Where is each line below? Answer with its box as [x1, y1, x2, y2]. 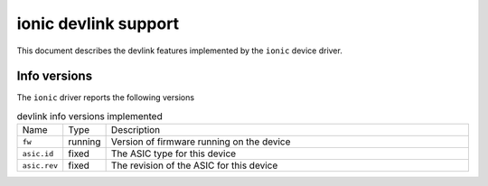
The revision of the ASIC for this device [110, 159, 278, 172]
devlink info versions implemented [16, 110, 163, 123]
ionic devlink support [16, 14, 180, 33]
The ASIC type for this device [110, 147, 237, 160]
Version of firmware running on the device [110, 135, 291, 148]
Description [110, 124, 161, 136]
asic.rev [22, 161, 59, 171]
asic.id [22, 149, 54, 158]
